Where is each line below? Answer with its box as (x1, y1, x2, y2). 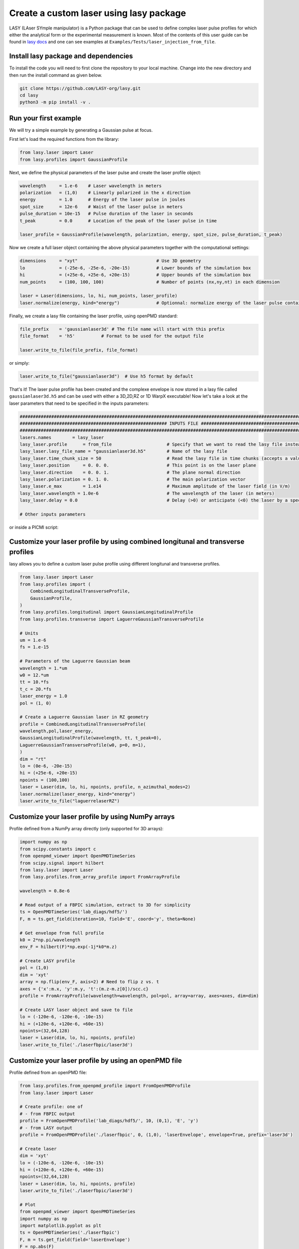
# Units (19, 630, 38, 636)
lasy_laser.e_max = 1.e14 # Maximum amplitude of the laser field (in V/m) (19, 484, 291, 489)
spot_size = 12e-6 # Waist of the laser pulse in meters (19, 204, 183, 209)
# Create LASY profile (19, 958, 75, 964)
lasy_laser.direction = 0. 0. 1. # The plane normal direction (19, 470, 241, 475)
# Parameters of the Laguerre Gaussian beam (19, 658, 131, 664)
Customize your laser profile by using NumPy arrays (9, 812, 175, 821)
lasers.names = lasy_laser (19, 435, 104, 440)
